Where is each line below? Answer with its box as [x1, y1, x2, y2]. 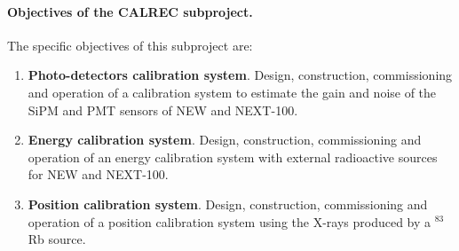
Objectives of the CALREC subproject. [7, 2, 253, 20]
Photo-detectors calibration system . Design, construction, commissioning [28, 66, 453, 84]
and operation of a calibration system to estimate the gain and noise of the [28, 82, 437, 101]
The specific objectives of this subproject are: [7, 35, 253, 54]
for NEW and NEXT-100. [28, 165, 169, 184]
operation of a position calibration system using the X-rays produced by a [28, 212, 431, 231]
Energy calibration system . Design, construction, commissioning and [28, 130, 422, 149]
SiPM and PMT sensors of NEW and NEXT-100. [28, 100, 298, 119]
